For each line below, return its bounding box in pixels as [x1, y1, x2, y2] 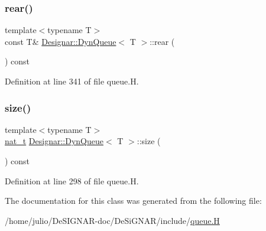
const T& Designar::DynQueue [5, 35, 116, 47]
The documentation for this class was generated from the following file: [5, 194, 262, 207]
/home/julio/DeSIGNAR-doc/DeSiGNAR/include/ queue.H [5, 214, 220, 226]
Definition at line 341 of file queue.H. [5, 75, 139, 87]
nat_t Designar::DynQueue [5, 135, 103, 147]
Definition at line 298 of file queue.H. [5, 174, 139, 187]
